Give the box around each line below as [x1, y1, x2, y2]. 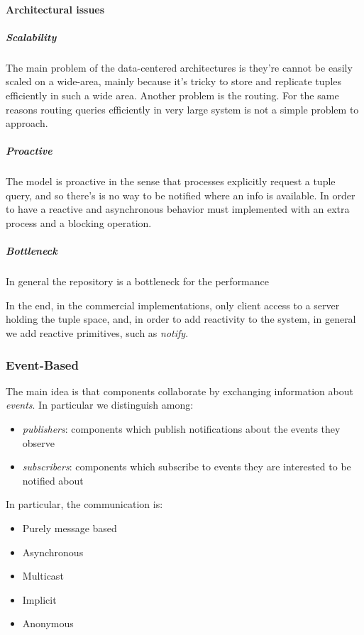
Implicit [22, 592, 57, 607]
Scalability [6, 29, 57, 44]
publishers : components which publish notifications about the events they [22, 421, 341, 436]
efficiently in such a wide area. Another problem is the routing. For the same [6, 87, 339, 102]
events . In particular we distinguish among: [6, 397, 194, 412]
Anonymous [22, 616, 74, 631]
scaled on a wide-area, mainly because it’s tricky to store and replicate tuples [6, 74, 342, 89]
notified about [22, 473, 84, 487]
